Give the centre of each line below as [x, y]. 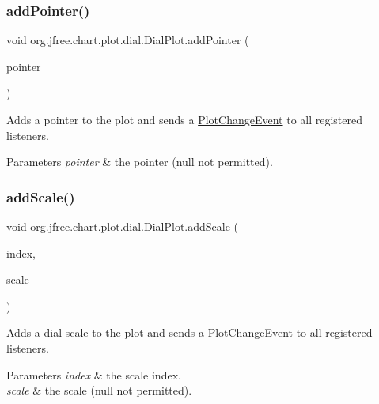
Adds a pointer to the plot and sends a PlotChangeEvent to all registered [185, 119]
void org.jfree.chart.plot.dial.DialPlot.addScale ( [123, 226]
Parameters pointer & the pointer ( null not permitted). [140, 162]
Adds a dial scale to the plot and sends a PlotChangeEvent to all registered [189, 332]
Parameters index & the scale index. [94, 374]
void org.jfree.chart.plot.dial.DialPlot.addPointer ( [128, 40]
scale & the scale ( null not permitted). [99, 390]
